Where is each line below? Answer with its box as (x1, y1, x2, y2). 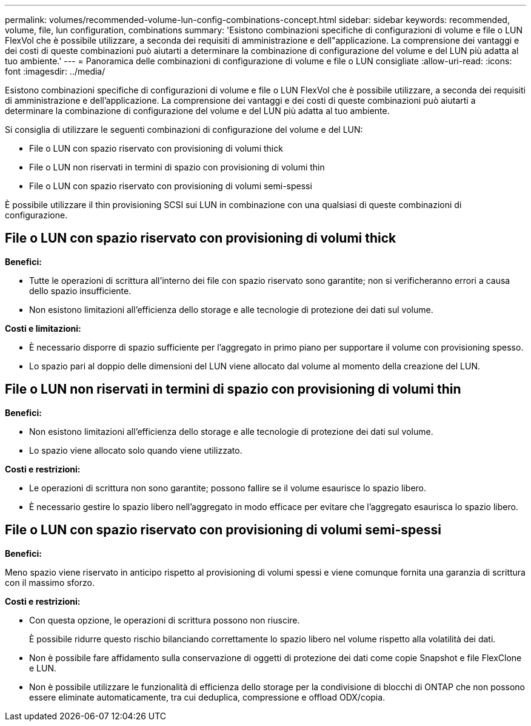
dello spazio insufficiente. (29, 285, 132, 296)
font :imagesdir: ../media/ (5, 66, 105, 76)
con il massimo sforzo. (5, 577, 95, 588)
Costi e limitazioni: (5, 323, 81, 334)
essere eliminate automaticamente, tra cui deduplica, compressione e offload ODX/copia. (29, 691, 386, 702)
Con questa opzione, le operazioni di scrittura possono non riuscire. (29, 614, 300, 625)
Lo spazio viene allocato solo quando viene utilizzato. (29, 445, 242, 455)
